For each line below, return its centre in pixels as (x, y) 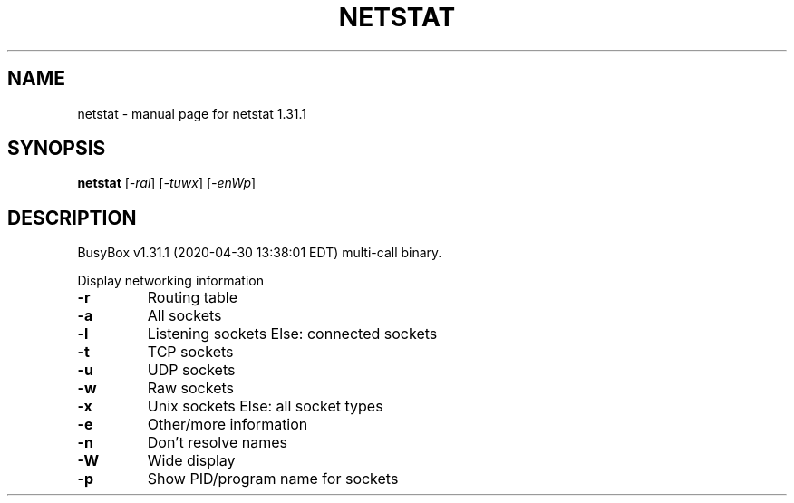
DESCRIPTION (72, 218)
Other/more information (228, 425)
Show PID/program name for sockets (273, 479)
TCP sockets (190, 352)
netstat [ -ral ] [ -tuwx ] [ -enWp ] (167, 183)
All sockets (184, 316)
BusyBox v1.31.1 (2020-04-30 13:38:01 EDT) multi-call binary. (260, 253)
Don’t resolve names (218, 443)
